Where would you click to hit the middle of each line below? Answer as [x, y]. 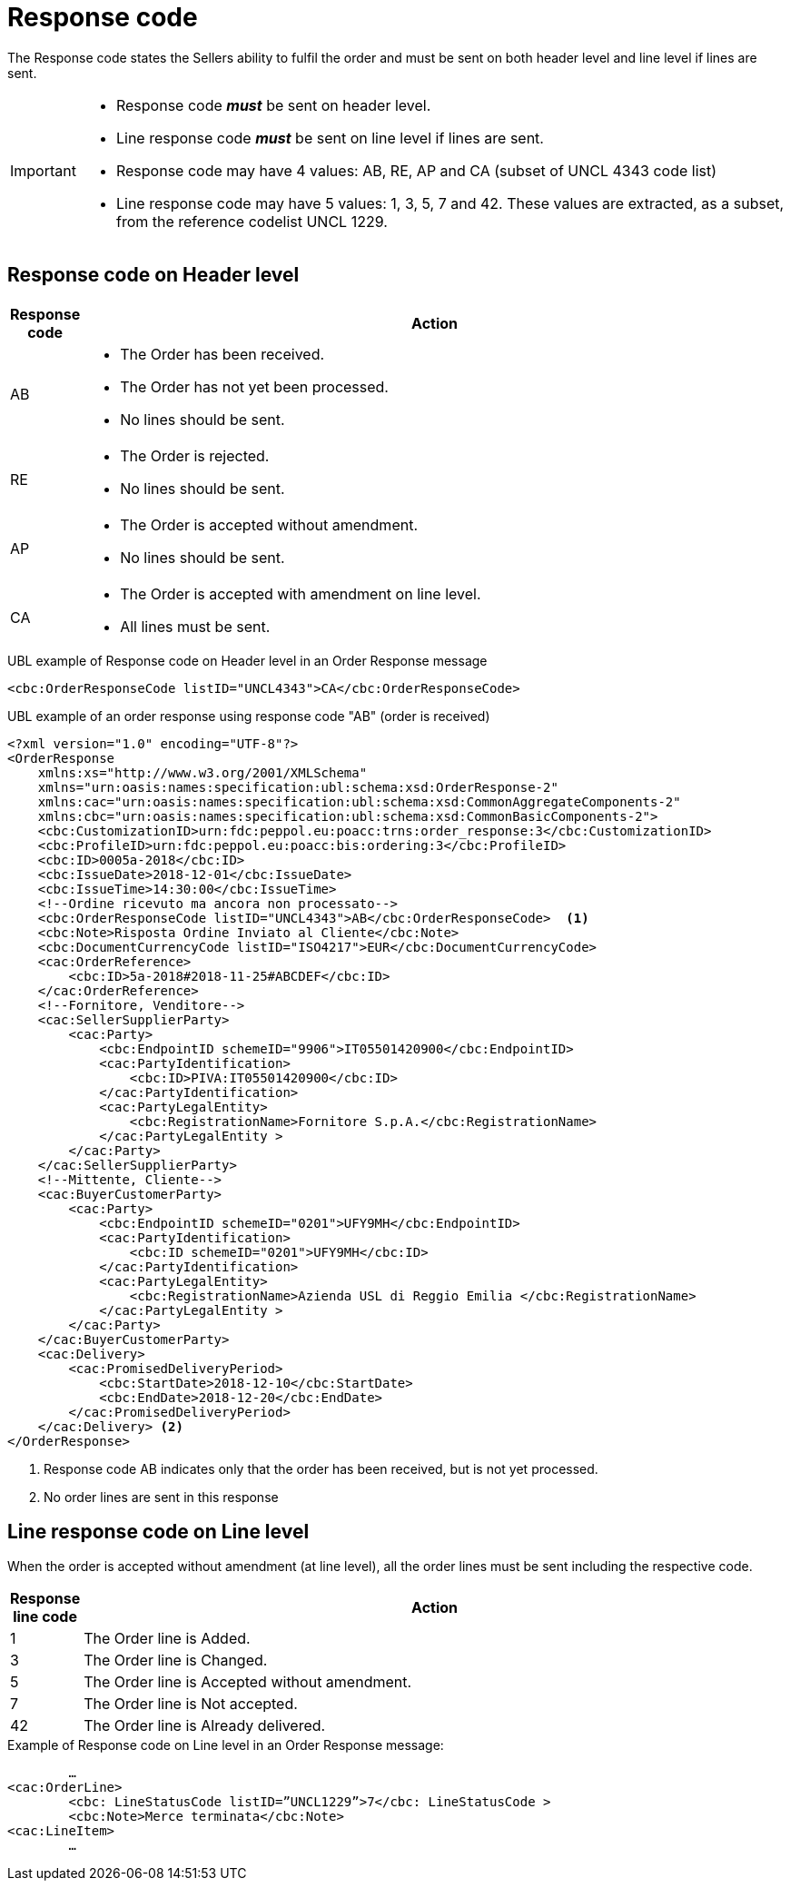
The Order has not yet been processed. [254, 386]
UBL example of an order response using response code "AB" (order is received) [249, 716]
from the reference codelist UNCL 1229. [252, 221]
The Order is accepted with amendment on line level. [301, 593]
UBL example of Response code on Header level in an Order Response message [247, 660]
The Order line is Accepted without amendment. [248, 1682]
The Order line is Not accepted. [191, 1704]
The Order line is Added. [167, 1639]
